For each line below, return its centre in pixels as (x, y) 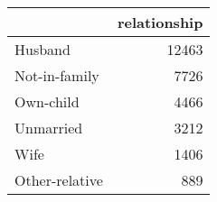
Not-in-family (57, 75)
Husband (42, 49)
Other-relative (59, 180)
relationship (160, 22)
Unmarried (49, 128)
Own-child (47, 101)
